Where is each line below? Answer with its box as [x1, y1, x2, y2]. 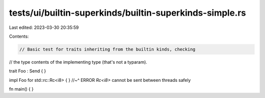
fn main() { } [9, 86, 34, 92]
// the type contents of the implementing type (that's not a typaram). [9, 59, 147, 65]
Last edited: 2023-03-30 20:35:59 [9, 24, 79, 30]
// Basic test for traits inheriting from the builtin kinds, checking [19, 47, 196, 52]
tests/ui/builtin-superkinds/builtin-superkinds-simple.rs [9, 7, 246, 18]
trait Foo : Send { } [9, 68, 46, 74]
